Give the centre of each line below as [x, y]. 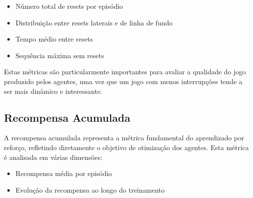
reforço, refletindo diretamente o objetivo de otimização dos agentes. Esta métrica [126, 147]
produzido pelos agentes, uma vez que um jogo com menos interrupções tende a [123, 81]
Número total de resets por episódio [69, 6]
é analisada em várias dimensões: [53, 157]
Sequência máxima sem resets [60, 55]
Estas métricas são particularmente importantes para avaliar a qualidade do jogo [125, 72]
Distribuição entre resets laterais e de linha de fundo [94, 22]
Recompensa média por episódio [64, 173]
